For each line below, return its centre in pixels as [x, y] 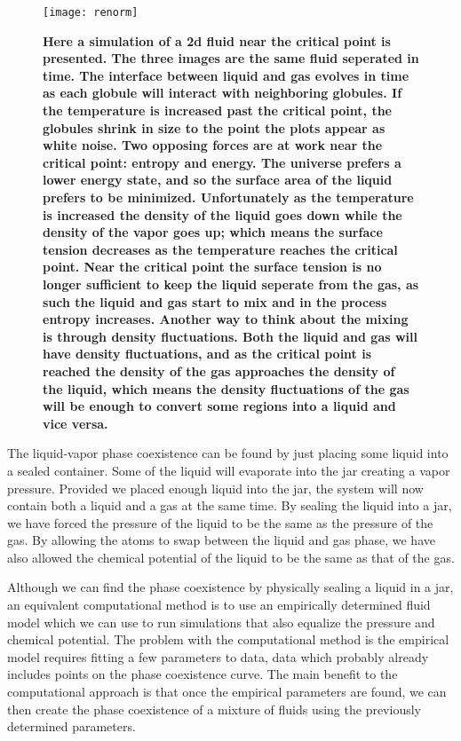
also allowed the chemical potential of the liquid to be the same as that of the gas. [231, 557]
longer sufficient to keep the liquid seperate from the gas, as [231, 284]
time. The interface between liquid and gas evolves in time [226, 75]
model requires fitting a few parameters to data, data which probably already [218, 656]
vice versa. [76, 423]
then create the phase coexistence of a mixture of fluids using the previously [214, 709]
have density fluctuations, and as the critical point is [207, 354]
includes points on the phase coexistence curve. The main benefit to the [203, 674]
